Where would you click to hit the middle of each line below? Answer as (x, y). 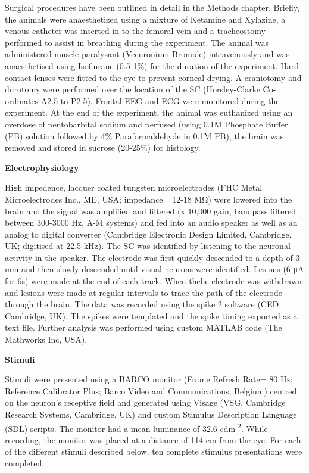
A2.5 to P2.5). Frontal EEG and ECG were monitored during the (160, 100)
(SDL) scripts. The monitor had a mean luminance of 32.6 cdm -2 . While (136, 427)
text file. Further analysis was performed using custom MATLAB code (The (143, 327)
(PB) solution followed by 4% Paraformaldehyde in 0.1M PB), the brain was (144, 136)
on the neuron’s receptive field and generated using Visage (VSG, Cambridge (145, 402)
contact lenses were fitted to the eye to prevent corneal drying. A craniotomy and (153, 77)
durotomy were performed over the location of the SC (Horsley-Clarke (132, 89)
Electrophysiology (42, 167)
